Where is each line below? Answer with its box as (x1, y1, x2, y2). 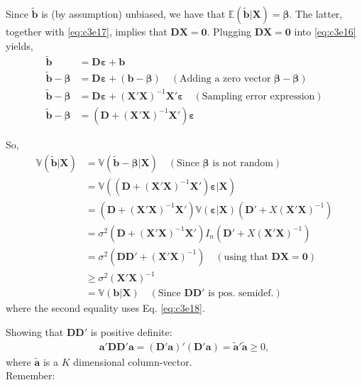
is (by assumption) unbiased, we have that (41, 6, 226, 21)
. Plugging (207, 24, 251, 38)
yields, (6, 38, 33, 53)
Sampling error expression (202, 91, 315, 102)
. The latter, (289, 6, 343, 21)
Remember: (6, 368, 55, 383)
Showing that (6, 324, 64, 339)
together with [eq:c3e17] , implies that (6, 24, 168, 38)
